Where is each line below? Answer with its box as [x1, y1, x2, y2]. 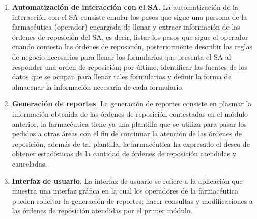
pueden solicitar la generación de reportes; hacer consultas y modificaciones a [12, 195, 253, 206]
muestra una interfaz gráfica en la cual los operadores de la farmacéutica [12, 185, 238, 196]
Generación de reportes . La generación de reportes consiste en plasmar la [12, 98, 252, 109]
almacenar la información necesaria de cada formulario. [12, 81, 184, 92]
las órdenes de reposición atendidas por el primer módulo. [12, 205, 192, 216]
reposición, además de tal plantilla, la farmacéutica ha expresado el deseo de [12, 138, 250, 149]
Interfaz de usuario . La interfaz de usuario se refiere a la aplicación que [12, 175, 243, 186]
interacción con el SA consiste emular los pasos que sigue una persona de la [12, 11, 247, 22]
